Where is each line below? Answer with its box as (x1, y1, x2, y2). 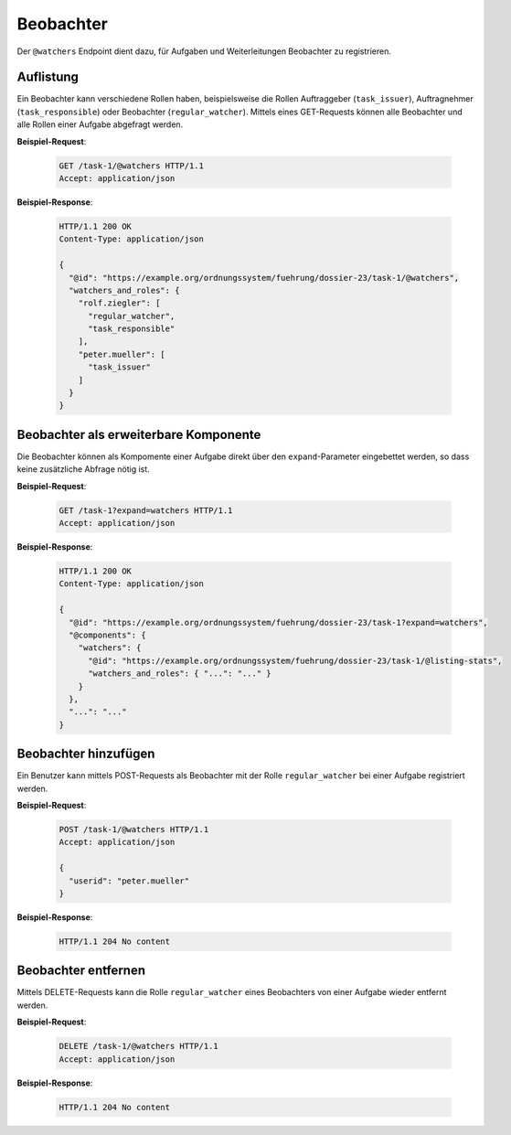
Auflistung (16, 70, 80, 85)
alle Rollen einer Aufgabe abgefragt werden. (16, 119, 184, 130)
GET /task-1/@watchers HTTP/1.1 (59, 160, 205, 171)
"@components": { (69, 630, 146, 640)
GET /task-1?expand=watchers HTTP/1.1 (59, 505, 233, 516)
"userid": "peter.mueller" (69, 875, 190, 886)
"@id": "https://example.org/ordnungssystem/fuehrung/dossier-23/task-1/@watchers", (69, 273, 460, 283)
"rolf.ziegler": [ (78, 298, 161, 308)
